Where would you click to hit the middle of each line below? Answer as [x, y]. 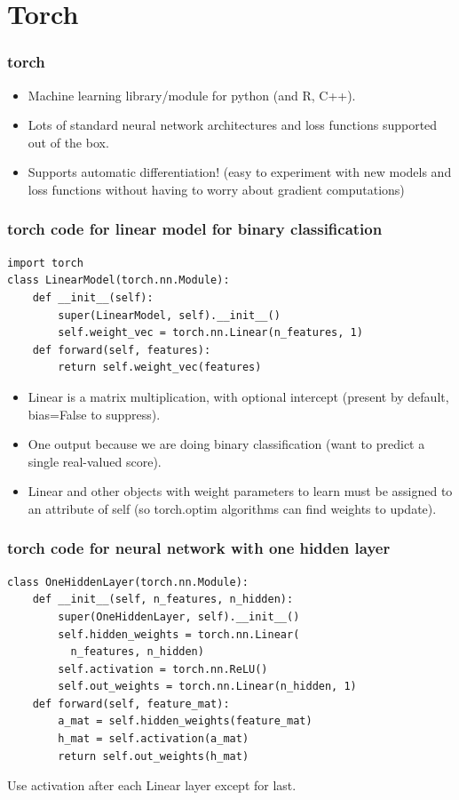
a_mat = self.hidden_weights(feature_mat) [185, 721]
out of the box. [68, 142]
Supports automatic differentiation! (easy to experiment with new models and [240, 172]
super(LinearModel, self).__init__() [169, 315]
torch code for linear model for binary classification [195, 229]
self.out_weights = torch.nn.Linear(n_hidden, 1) [207, 687]
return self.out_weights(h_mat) [154, 756]
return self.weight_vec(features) [160, 368]
